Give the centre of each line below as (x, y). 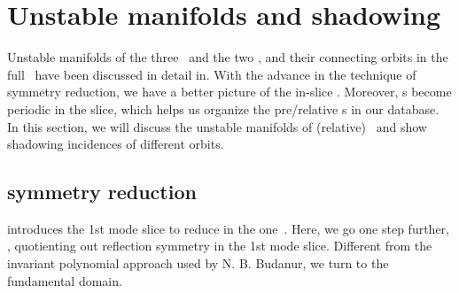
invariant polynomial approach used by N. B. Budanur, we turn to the (198, 263)
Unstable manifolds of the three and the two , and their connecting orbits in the (228, 57)
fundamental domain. (65, 280)
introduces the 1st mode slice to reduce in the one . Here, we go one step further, (228, 228)
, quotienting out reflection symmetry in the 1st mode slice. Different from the (220, 246)
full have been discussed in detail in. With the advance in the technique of (212, 74)
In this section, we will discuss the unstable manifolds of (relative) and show (217, 126)
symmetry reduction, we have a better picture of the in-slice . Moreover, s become (229, 92)
